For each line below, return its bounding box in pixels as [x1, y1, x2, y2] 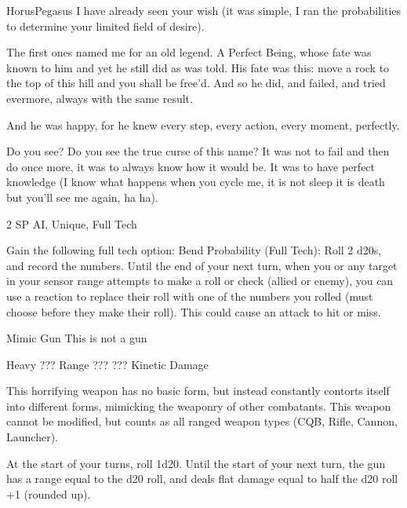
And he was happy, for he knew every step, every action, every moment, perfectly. [6, 116, 400, 133]
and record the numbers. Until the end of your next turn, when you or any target [6, 257, 398, 273]
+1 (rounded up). [6, 485, 91, 502]
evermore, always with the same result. [6, 90, 193, 106]
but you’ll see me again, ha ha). [6, 188, 158, 205]
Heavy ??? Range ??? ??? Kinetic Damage [6, 356, 209, 372]
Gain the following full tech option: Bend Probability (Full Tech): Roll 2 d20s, [6, 242, 382, 258]
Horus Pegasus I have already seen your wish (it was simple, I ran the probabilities [6, 2, 402, 18]
